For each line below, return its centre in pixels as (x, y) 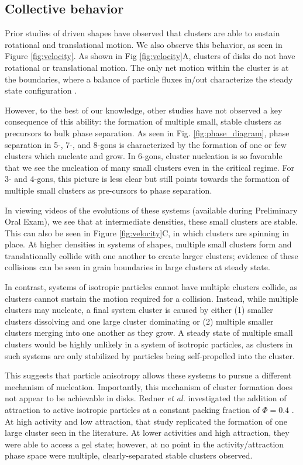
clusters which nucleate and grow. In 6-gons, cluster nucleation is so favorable (144, 156)
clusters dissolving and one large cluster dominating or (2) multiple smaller (139, 321)
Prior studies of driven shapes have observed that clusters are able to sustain (142, 33)
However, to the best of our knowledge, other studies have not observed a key (144, 110)
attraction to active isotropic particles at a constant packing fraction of (132, 410)
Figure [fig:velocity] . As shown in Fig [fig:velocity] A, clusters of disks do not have (150, 56)
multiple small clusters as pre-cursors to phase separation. (109, 190)
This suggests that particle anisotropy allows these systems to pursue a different (148, 375)
